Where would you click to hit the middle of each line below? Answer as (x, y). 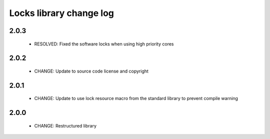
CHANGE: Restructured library (65, 125)
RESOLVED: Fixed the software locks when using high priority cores (104, 44)
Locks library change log (62, 13)
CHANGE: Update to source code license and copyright (91, 71)
